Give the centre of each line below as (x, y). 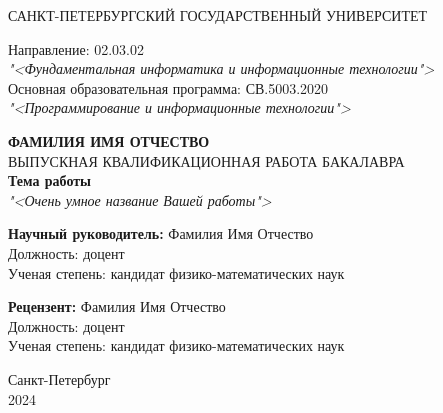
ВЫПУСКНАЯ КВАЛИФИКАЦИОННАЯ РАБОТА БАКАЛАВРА (206, 160)
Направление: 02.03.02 (76, 48)
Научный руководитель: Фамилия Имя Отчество (161, 233)
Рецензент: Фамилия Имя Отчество (117, 306)
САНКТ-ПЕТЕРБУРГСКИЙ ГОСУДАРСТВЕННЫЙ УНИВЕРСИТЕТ (218, 15)
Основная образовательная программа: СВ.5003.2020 (168, 87)
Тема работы (50, 180)
